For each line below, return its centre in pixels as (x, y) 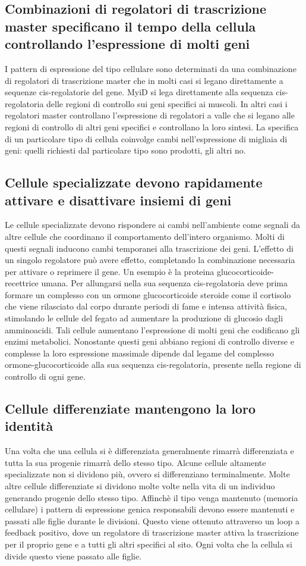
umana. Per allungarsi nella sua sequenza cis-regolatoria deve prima (164, 283)
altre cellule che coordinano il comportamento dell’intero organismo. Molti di (145, 236)
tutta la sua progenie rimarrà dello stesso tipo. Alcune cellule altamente (135, 462)
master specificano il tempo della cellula (130, 26)
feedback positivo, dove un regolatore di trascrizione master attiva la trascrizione (152, 532)
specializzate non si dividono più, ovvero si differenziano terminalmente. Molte (147, 474)
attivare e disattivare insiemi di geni (118, 200)
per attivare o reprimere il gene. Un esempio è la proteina (110, 271)
